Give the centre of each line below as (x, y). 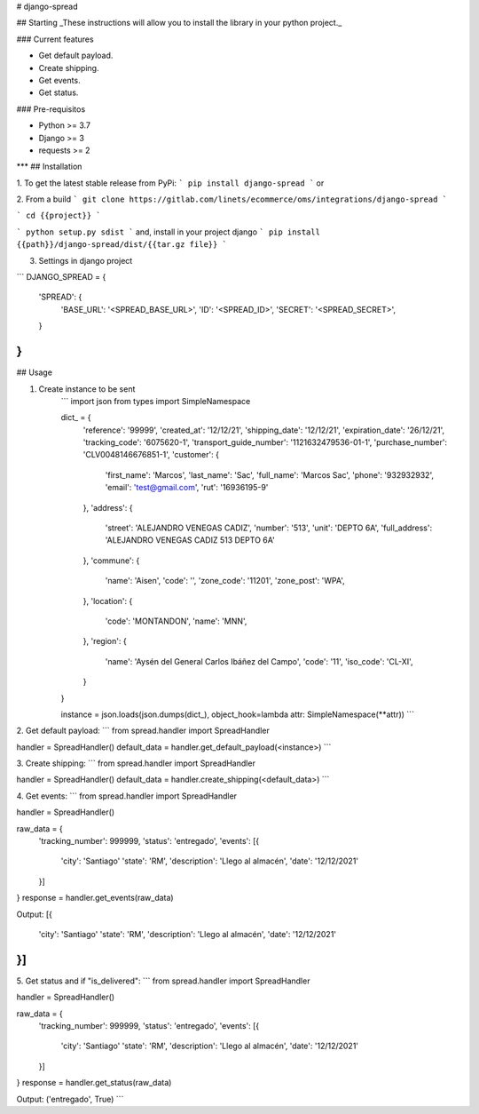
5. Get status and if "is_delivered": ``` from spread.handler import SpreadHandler (163, 981)
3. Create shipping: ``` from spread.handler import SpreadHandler (136, 763)
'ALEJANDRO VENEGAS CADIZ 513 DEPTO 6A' (190, 540)
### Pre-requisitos (51, 109)
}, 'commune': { (111, 561)
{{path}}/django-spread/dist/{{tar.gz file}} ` (122, 245)
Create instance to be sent (87, 389)
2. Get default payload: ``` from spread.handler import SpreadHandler (143, 731)
